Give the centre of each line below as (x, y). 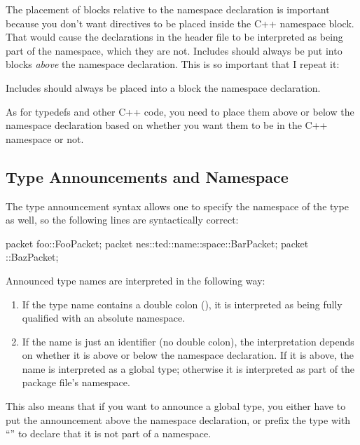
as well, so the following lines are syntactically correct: (122, 220)
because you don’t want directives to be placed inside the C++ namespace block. (180, 23)
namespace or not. (45, 138)
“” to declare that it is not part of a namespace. (109, 433)
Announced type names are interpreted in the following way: (136, 280)
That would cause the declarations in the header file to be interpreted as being (174, 37)
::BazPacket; (32, 257)
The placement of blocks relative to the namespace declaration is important (168, 9)
